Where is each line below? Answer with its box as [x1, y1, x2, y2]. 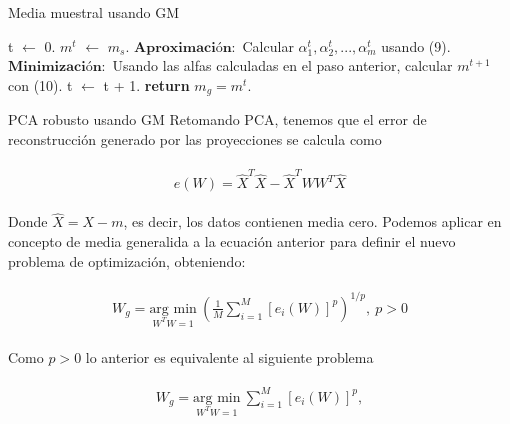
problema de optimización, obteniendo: [8, 250, 246, 271]
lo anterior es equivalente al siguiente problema [85, 346, 374, 367]
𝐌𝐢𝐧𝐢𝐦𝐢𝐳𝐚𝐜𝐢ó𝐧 [8, 60, 102, 75]
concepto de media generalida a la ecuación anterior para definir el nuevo [8, 231, 456, 252]
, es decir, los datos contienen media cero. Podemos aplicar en [123, 211, 502, 232]
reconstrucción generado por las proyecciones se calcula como [8, 128, 382, 149]
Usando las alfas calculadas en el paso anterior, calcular [112, 55, 453, 76]
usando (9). [381, 35, 451, 56]
